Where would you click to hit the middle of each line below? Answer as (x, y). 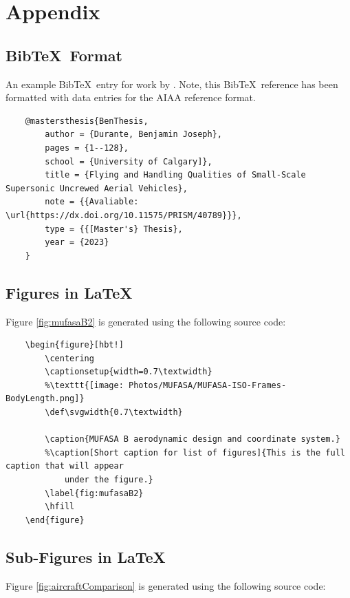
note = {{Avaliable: (92, 202)
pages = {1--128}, (87, 148)
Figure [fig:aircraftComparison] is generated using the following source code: (166, 585)
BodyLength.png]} (45, 399)
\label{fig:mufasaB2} (94, 493)
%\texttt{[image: (84, 385)
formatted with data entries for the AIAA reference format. (131, 97)
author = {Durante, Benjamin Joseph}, (133, 135)
